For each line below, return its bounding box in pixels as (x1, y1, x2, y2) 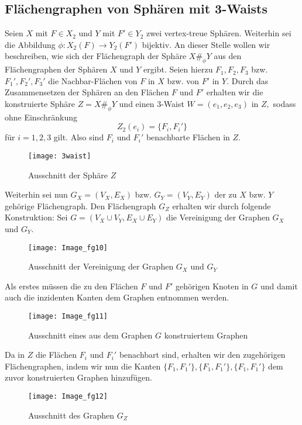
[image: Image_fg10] (28, 243, 108, 252)
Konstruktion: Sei (5, 211, 68, 223)
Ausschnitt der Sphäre (28, 168, 108, 181)
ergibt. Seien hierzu (143, 63, 213, 75)
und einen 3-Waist (119, 97, 184, 109)
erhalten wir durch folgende (172, 199, 271, 212)
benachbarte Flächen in (146, 131, 230, 143)
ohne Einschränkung (5, 110, 78, 123)
